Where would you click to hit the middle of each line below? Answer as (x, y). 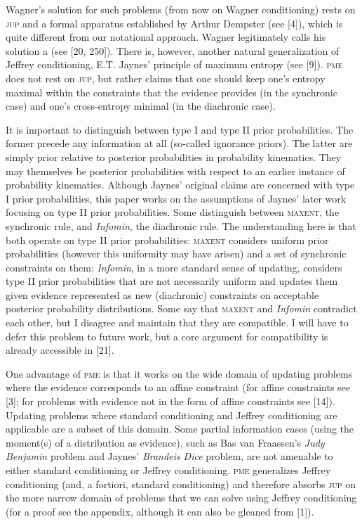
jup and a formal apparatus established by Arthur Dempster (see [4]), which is (174, 23)
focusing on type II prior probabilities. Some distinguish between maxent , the (173, 212)
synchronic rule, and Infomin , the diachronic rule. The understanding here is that (181, 225)
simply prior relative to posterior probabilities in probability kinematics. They (174, 156)
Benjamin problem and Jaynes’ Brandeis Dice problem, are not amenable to (169, 456)
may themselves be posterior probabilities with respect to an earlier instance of (175, 171)
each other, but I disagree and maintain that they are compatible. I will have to (177, 322)
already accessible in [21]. (60, 350)
